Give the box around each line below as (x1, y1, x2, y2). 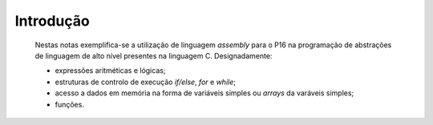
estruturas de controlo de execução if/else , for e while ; (55, 77, 237, 87)
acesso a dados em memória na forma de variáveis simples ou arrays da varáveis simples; (55, 88, 354, 98)
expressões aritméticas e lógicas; (55, 66, 166, 75)
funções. (55, 99, 84, 109)
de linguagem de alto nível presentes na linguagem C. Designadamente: (34, 50, 273, 60)
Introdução (14, 12, 90, 30)
